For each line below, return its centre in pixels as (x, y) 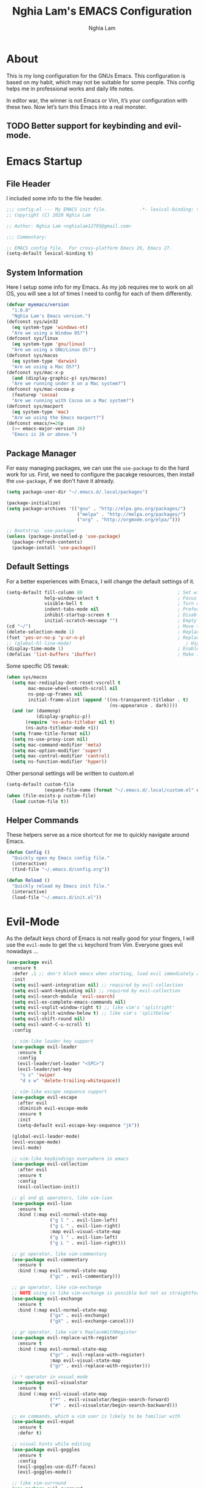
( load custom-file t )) (40, 801)
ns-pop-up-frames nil (56, 694)
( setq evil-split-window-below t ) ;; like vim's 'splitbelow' (92, 1013)
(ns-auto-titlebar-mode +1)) (62, 728)
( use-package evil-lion (42, 1203)
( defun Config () (28, 853)
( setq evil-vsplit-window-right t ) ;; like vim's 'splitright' (93, 1008)
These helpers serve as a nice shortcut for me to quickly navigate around (98, 835)
